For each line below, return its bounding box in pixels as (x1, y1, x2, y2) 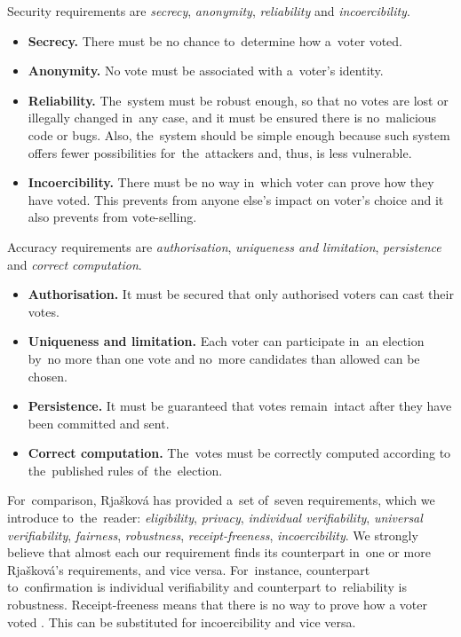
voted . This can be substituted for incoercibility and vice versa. (7, 612, 356, 631)
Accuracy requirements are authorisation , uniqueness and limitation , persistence (7, 237, 441, 256)
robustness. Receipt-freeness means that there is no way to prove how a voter (7, 595, 427, 614)
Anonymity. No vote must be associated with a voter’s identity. (28, 61, 384, 80)
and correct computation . (7, 255, 142, 273)
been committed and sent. (28, 413, 170, 432)
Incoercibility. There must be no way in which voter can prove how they (28, 173, 434, 192)
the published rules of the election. (28, 460, 223, 479)
